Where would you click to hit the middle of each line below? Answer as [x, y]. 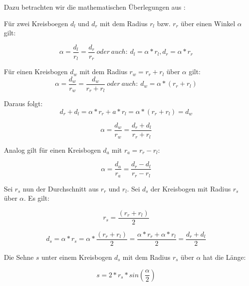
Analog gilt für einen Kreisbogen [52, 150]
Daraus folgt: [23, 103]
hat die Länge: [224, 257]
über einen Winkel [208, 23]
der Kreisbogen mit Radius [191, 188]
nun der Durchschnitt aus [60, 188]
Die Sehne [19, 257]
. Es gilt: [37, 198]
